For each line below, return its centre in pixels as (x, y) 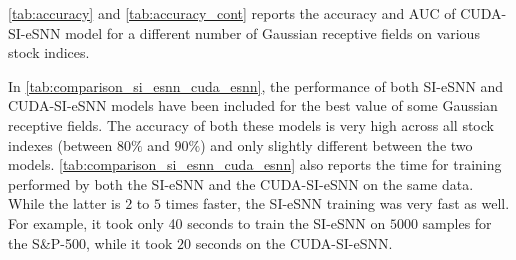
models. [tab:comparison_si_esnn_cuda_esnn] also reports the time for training (255, 164)
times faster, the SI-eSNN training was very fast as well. (337, 203)
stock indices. (49, 52)
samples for (457, 222)
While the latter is (64, 203)
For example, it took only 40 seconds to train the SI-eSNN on (197, 222)
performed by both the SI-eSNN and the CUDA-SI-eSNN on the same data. (241, 183)
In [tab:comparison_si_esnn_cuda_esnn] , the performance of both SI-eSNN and (256, 85)
